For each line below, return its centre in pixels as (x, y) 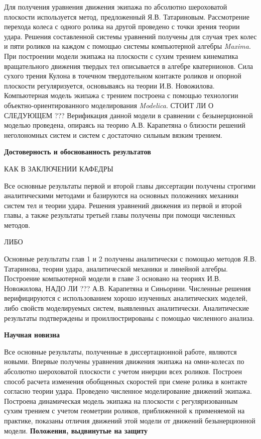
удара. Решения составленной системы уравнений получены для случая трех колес (130, 36)
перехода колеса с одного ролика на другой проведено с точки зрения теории (122, 26)
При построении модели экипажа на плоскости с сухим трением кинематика (121, 56)
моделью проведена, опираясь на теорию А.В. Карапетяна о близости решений (125, 125)
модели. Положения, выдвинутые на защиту (76, 430)
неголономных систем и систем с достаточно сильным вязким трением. (113, 135)
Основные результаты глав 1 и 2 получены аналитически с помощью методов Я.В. (130, 259)
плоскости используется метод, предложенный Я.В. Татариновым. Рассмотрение (127, 16)
